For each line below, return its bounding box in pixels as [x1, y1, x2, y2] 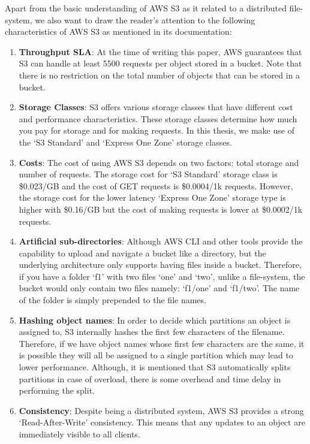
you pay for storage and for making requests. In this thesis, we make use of [19, 124, 294, 137]
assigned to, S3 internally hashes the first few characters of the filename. [19, 325, 285, 338]
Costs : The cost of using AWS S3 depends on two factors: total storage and [19, 156, 299, 168]
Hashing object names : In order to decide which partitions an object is [19, 313, 291, 326]
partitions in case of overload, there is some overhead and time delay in [19, 372, 281, 385]
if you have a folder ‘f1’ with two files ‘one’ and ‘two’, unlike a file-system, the [19, 270, 305, 282]
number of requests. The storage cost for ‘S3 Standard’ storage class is [19, 168, 278, 180]
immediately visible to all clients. [19, 428, 140, 440]
